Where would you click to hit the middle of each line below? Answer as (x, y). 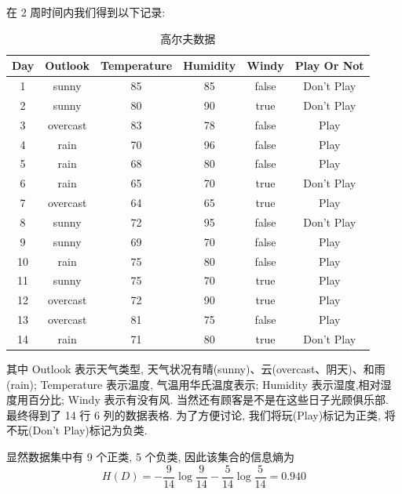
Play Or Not (329, 65)
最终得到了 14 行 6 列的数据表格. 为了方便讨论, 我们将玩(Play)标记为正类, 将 (201, 414)
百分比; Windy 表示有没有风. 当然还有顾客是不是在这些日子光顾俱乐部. (208, 400)
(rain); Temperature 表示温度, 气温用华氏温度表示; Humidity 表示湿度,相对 (194, 384)
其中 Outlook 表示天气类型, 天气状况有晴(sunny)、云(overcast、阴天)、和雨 (196, 369)
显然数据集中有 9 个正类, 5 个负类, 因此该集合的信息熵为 (151, 457)
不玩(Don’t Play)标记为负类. (77, 430)
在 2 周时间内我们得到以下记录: (86, 12)
